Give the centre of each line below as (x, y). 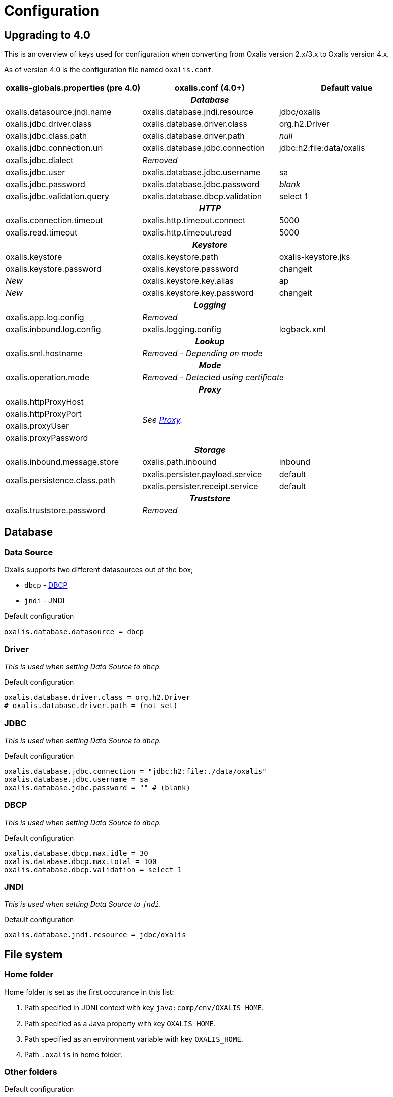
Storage (210, 450)
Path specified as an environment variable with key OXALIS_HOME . (134, 1039)
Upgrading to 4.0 (47, 35)
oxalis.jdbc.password (45, 184)
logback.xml (302, 329)
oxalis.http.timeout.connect (194, 221)
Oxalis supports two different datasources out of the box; (99, 570)
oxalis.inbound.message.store (62, 462)
